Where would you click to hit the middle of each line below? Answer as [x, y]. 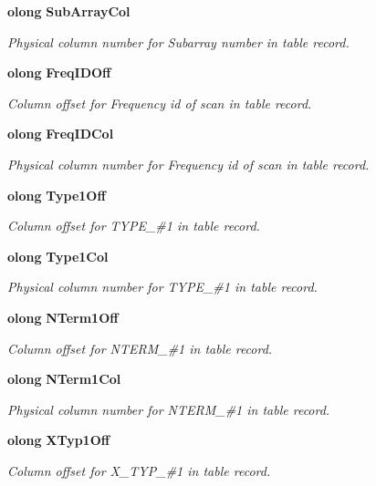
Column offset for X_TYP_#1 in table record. [139, 470]
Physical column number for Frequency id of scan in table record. [188, 164]
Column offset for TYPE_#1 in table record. [134, 226]
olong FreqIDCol [61, 134]
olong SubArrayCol [69, 11]
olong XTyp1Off [59, 440]
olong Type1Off [57, 195]
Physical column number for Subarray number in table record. [178, 41]
